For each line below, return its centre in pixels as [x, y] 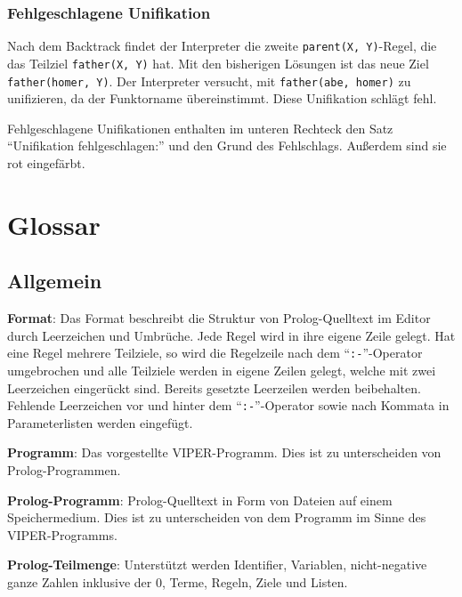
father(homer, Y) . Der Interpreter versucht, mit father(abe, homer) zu [209, 81]
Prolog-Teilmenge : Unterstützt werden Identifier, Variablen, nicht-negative [217, 565]
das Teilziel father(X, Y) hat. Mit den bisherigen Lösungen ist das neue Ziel [218, 63]
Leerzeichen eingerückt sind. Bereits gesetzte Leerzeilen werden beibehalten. [214, 387]
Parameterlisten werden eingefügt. [100, 422]
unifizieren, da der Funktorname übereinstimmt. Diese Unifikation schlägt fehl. [222, 98]
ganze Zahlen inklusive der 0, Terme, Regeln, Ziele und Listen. [178, 581]
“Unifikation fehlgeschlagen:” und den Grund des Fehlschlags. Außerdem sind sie [227, 145]
